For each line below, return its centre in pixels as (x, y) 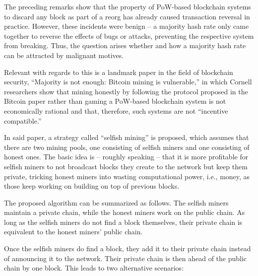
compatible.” (23, 120)
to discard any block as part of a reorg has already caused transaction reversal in (127, 16)
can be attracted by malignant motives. (64, 55)
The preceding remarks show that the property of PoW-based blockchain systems (128, 6)
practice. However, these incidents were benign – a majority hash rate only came (127, 26)
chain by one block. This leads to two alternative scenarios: (94, 268)
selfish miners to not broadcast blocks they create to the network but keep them (126, 166)
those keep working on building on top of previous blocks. (92, 186)
